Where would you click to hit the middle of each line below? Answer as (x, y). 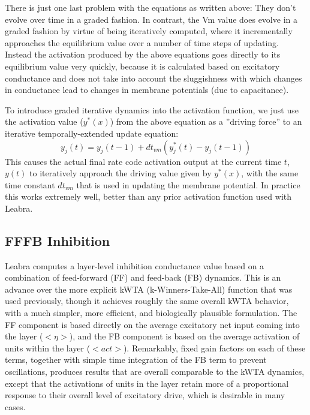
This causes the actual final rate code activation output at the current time (143, 161)
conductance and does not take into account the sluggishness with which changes (154, 78)
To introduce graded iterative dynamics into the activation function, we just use (152, 109)
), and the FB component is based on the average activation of (184, 336)
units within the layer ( (48, 348)
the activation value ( (44, 121)
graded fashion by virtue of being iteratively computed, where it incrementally (149, 31)
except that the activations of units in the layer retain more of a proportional (147, 383)
